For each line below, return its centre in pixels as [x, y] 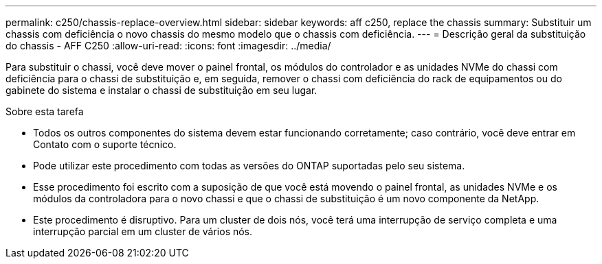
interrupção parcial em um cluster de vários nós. [143, 231]
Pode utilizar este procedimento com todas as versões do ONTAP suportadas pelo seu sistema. [249, 166]
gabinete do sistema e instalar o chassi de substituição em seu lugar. [161, 90]
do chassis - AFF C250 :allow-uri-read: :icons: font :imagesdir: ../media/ [168, 46]
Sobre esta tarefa [45, 111]
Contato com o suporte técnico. [105, 144]
